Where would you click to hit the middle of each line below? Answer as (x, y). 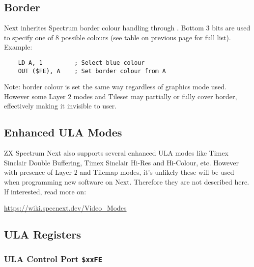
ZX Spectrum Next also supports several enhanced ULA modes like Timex (116, 153)
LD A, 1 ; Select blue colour (81, 63)
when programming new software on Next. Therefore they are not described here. (127, 182)
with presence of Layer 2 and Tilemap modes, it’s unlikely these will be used (119, 172)
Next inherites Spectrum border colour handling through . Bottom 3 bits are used (127, 28)
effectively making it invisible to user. (60, 106)
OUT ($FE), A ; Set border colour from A (92, 71)
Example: (18, 47)
